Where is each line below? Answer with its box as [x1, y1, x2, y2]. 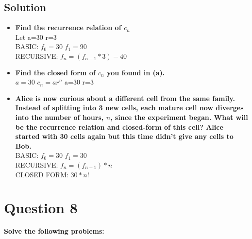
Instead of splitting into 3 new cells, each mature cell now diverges [15, 102, 244, 113]
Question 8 [4, 198, 78, 218]
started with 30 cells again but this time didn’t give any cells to [15, 131, 234, 141]
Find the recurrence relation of [15, 22, 121, 33]
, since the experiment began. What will [110, 112, 248, 122]
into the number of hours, [15, 112, 104, 122]
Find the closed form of [15, 67, 96, 77]
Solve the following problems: [4, 226, 104, 236]
